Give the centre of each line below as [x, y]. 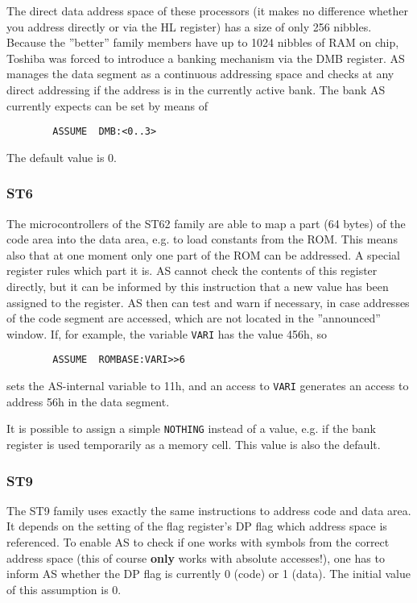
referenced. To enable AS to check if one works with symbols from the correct [198, 542]
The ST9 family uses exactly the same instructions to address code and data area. [209, 510]
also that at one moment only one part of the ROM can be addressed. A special [203, 254]
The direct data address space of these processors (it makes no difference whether [207, 10]
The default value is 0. [62, 157]
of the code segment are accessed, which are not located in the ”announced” [194, 318]
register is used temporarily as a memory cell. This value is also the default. [194, 444]
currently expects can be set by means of [107, 105]
